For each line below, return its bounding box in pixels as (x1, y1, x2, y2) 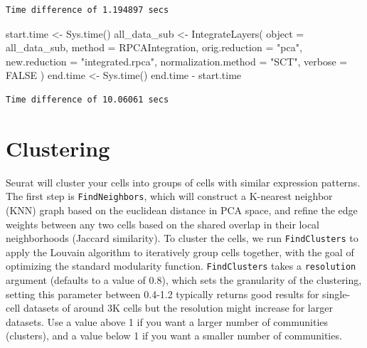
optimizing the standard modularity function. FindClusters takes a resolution (6, 258, 356, 273)
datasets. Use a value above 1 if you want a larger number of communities (6, 314, 329, 329)
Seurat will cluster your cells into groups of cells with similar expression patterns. (6, 174, 361, 189)
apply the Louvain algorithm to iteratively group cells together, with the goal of (6, 244, 354, 259)
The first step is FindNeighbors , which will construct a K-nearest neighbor (6, 189, 333, 204)
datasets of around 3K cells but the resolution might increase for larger (23, 300, 333, 315)
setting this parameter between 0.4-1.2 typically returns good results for (6, 286, 319, 301)
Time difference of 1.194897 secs (6, 5, 169, 15)
